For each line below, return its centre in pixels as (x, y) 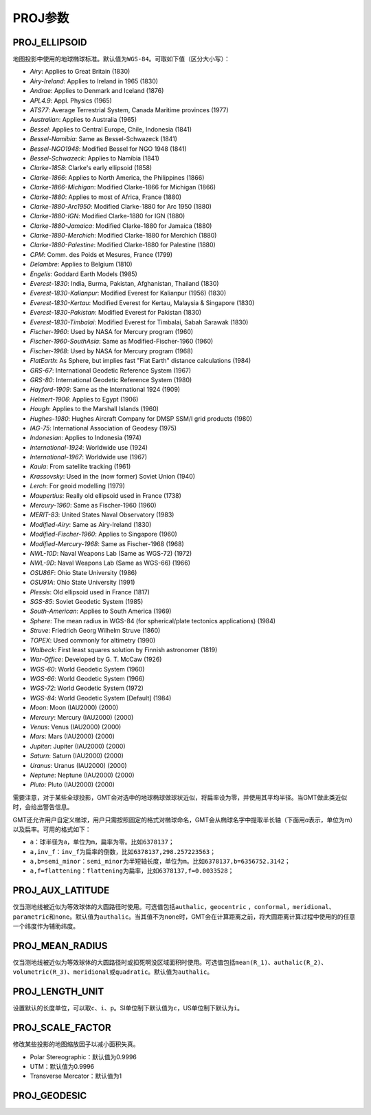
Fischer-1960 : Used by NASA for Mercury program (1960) (112, 332)
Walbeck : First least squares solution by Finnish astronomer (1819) (124, 649)
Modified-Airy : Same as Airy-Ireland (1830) (91, 524)
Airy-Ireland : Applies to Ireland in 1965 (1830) (94, 81)
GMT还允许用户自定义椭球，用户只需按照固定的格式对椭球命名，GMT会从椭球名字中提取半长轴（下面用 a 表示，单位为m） (184, 820)
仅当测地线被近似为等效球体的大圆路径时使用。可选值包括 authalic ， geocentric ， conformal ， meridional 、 (174, 907)
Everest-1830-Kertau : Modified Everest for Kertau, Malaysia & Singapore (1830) (142, 302)
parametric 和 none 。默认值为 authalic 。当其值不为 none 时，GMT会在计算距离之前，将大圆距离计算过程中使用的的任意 (184, 917)
